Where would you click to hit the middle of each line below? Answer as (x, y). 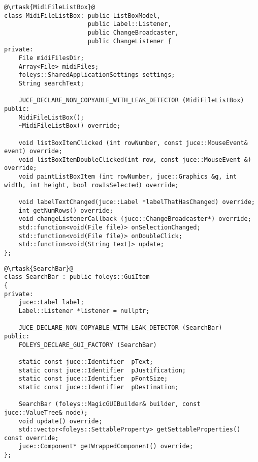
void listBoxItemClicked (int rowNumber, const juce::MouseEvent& (133, 143)
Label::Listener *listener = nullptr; (84, 311)
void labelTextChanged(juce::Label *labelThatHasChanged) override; (137, 202)
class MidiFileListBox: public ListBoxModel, (82, 16)
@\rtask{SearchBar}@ (39, 268)
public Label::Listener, (130, 24)
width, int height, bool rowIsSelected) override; (91, 185)
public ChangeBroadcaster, (133, 32)
